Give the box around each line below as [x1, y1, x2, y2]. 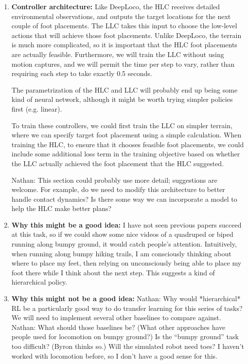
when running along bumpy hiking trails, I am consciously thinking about [11, 248, 231, 258]
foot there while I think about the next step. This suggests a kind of [11, 267, 215, 277]
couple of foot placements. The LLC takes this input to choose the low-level [11, 20, 237, 31]
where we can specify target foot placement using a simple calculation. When [11, 130, 242, 140]
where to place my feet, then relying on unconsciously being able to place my [11, 258, 242, 268]
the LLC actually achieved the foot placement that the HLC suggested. [11, 158, 224, 168]
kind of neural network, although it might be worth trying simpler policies [11, 94, 233, 104]
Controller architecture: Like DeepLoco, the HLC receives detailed [11, 1, 220, 11]
